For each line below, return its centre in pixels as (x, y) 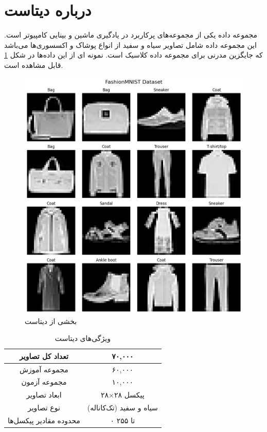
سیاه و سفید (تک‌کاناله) (122, 408)
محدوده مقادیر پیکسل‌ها (44, 420)
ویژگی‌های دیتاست (83, 338)
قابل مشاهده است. (34, 65)
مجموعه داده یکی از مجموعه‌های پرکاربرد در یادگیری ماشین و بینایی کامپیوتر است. (131, 35)
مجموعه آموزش (44, 369)
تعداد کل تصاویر (44, 356)
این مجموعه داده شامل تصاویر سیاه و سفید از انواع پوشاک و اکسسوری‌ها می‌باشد (130, 44)
